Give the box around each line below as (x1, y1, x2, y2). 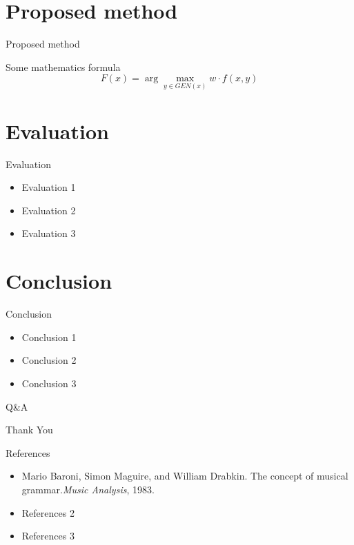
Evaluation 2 (21, 203, 76, 217)
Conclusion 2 (21, 353, 77, 367)
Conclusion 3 (21, 376, 77, 390)
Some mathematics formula (6, 59, 121, 74)
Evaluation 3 (21, 226, 76, 240)
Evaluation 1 (21, 180, 76, 194)
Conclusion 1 (21, 329, 77, 344)
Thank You (6, 422, 53, 437)
